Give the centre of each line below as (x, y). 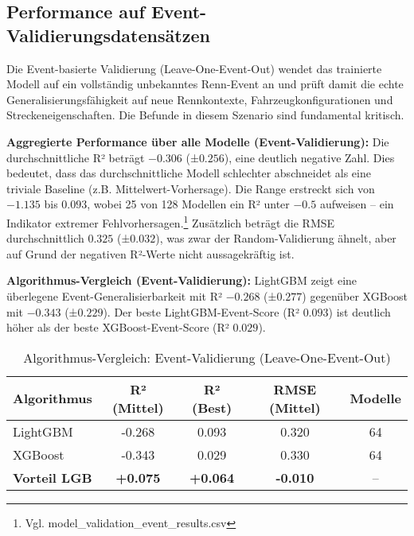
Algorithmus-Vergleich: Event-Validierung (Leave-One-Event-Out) (207, 357)
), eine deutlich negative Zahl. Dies (309, 157)
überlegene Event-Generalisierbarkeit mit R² (114, 295)
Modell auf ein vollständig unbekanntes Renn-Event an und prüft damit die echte (205, 84)
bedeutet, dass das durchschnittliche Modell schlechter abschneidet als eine (189, 173)
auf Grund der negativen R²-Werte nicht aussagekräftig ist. (150, 253)
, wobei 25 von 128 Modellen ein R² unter (188, 204)
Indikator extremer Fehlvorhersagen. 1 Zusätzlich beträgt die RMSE (171, 221)
